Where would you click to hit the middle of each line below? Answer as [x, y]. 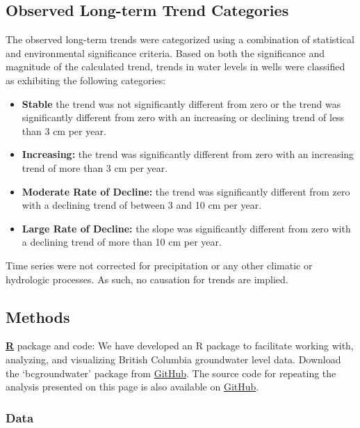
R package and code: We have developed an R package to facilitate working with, [180, 346]
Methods [38, 316]
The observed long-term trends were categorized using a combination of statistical [180, 39]
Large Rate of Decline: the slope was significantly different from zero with [186, 228]
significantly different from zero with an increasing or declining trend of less [183, 117]
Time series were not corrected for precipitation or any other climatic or [159, 265]
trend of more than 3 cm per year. [95, 167]
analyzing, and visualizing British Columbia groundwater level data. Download [173, 359]
